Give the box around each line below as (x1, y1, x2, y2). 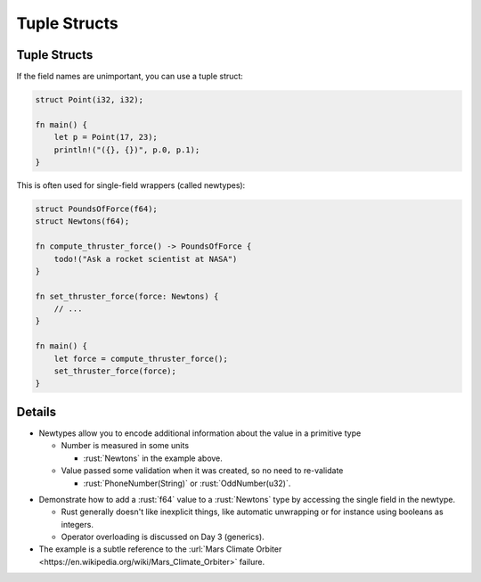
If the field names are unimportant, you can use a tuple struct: (16, 71, 244, 82)
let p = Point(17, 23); (53, 132, 158, 143)
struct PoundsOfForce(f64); (35, 203, 158, 214)
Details (16, 404, 57, 419)
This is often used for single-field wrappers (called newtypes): (16, 179, 246, 191)
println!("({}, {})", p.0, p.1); (53, 144, 200, 155)
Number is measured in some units (61, 440, 190, 451)
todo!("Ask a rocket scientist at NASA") (53, 254, 238, 264)
